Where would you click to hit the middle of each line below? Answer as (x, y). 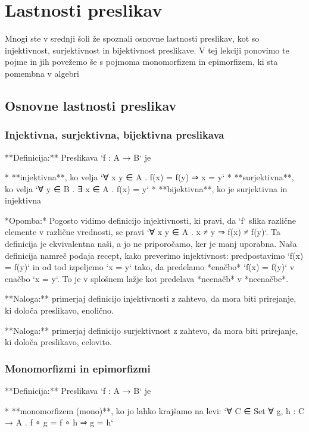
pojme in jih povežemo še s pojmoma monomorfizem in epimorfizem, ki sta (141, 62)
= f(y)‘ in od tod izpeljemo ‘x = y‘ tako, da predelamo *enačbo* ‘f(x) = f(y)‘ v (150, 267)
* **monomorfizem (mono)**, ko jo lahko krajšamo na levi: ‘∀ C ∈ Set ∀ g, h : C (155, 410)
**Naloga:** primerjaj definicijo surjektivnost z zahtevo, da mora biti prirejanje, (152, 330)
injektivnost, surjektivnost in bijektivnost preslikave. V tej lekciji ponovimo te (147, 50)
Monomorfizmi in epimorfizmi (78, 368)
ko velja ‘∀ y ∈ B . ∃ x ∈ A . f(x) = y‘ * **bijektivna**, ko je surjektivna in (146, 188)
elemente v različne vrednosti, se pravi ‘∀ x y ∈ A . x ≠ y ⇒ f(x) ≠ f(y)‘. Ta (143, 232)
